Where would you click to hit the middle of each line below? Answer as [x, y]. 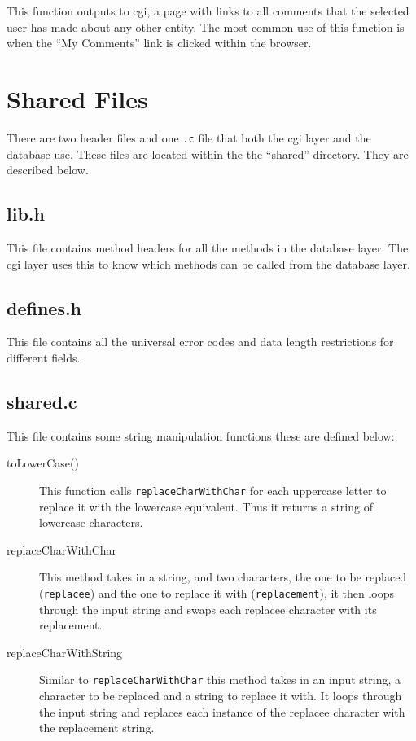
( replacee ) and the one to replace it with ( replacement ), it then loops [217, 592]
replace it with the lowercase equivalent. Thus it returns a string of [206, 506]
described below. [48, 170]
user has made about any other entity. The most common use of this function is [206, 26]
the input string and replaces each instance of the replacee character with [222, 711]
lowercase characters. [91, 522]
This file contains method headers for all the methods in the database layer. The [208, 247]
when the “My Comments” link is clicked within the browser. [159, 43]
